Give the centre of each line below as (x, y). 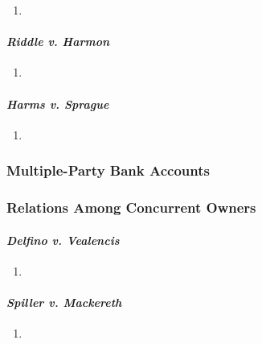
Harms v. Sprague (58, 104)
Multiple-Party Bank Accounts (108, 170)
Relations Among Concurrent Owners (131, 207)
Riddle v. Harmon (58, 41)
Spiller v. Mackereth (64, 303)
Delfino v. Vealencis (63, 240)
